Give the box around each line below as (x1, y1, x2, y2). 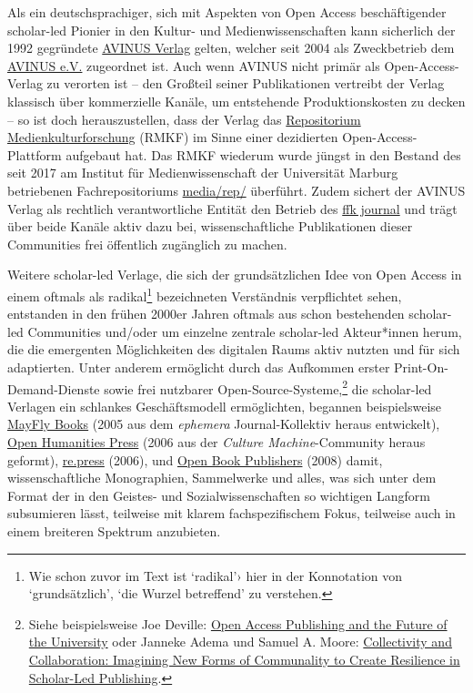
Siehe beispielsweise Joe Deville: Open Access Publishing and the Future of (28, 614, 448, 633)
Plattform (7, 145, 62, 164)
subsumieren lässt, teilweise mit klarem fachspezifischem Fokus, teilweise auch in (7, 504, 456, 523)
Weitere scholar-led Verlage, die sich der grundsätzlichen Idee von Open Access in (7, 265, 462, 284)
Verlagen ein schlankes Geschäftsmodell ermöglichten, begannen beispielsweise (7, 396, 442, 415)
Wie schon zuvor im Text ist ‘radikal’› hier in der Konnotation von (28, 566, 403, 585)
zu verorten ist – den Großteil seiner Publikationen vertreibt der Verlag (46, 74, 445, 93)
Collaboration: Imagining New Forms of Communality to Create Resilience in (28, 649, 460, 668)
